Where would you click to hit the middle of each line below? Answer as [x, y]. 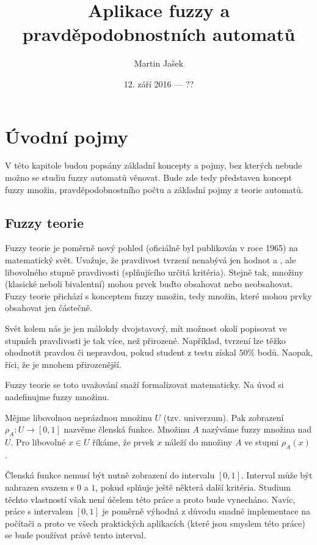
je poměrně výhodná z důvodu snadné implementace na [206, 511]
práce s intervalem [39, 511]
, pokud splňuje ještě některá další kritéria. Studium [193, 487]
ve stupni [262, 441]
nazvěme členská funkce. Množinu [127, 429]
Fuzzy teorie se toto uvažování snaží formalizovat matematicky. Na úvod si [144, 385]
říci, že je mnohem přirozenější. [63, 364]
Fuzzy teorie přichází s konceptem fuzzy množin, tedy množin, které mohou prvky [158, 295]
